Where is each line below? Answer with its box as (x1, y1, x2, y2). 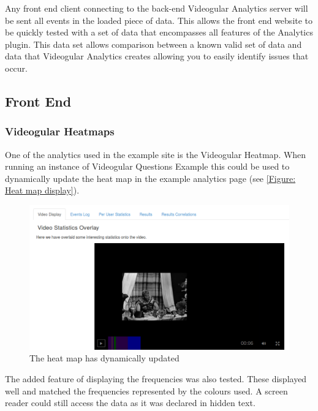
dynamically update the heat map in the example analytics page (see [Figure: (5, 172, 296, 184)
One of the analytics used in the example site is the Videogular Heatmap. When (5, 148, 306, 160)
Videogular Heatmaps (5, 124, 115, 139)
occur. (5, 61, 28, 74)
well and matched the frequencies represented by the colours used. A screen (5, 384, 288, 397)
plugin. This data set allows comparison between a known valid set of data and (5, 37, 302, 50)
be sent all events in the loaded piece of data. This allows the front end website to (5, 13, 313, 26)
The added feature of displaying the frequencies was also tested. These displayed (5, 372, 307, 385)
